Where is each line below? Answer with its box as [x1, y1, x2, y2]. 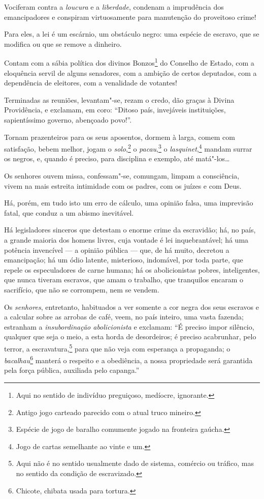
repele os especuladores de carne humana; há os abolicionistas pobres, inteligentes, [4, 264, 260, 275]
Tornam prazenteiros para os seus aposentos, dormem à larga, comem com [4, 131, 235, 142]
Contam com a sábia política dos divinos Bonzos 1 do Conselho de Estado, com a [4, 56, 254, 68]
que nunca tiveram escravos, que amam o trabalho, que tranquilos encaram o [4, 274, 243, 285]
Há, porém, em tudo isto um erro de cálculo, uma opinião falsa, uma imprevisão [4, 197, 253, 208]
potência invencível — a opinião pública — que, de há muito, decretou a [4, 244, 229, 255]
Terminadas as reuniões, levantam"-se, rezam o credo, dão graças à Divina [4, 94, 235, 105]
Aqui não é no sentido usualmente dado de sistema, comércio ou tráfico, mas [16, 458, 254, 468]
